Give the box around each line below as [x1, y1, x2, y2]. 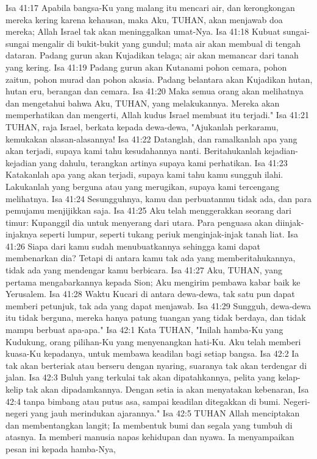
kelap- [278, 371, 301, 384]
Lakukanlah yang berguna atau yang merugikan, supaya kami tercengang [5, 180, 280, 192]
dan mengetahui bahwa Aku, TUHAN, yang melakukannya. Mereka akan [5, 96, 280, 109]
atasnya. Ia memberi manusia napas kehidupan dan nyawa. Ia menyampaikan [5, 430, 294, 443]
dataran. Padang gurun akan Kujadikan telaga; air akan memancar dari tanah [5, 49, 299, 61]
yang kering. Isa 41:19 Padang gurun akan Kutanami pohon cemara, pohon [5, 60, 287, 73]
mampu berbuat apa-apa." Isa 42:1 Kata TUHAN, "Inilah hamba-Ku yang [5, 323, 283, 336]
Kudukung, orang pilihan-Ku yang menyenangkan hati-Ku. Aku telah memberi [5, 335, 301, 348]
